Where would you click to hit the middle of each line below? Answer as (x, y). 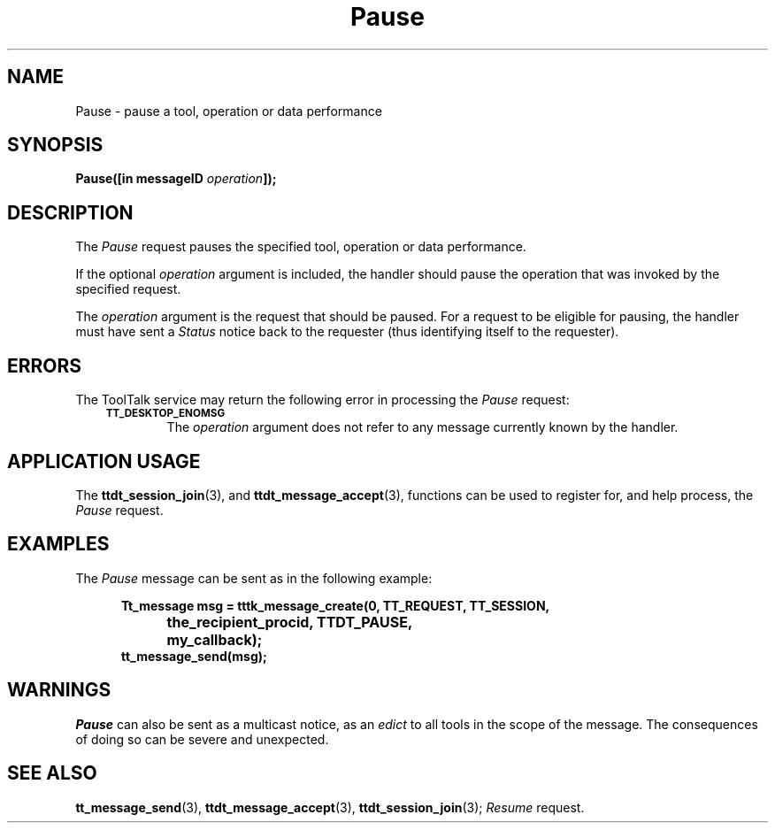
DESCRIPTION (70, 212)
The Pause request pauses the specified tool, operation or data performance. (301, 247)
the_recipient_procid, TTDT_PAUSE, (290, 622)
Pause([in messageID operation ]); (176, 179)
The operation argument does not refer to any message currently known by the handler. (422, 427)
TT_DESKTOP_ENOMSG (165, 414)
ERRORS (45, 365)
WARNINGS (59, 690)
